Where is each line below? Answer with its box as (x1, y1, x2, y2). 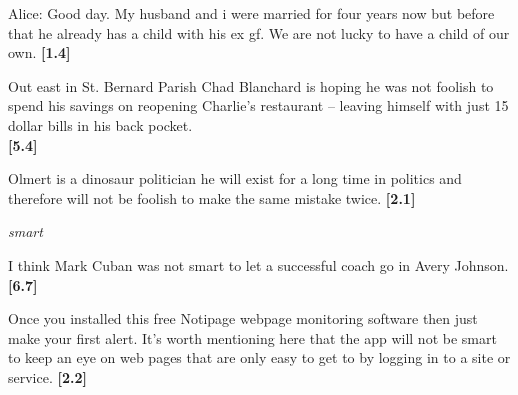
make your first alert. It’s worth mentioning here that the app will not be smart (8, 327, 497, 348)
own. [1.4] (8, 42, 71, 63)
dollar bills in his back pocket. (8, 114, 193, 135)
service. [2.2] (8, 366, 87, 387)
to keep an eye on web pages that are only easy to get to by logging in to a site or (8, 347, 511, 368)
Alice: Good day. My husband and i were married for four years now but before (8, 3, 495, 23)
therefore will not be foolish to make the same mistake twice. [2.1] (8, 187, 416, 208)
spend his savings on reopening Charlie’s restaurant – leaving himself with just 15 (8, 95, 509, 116)
